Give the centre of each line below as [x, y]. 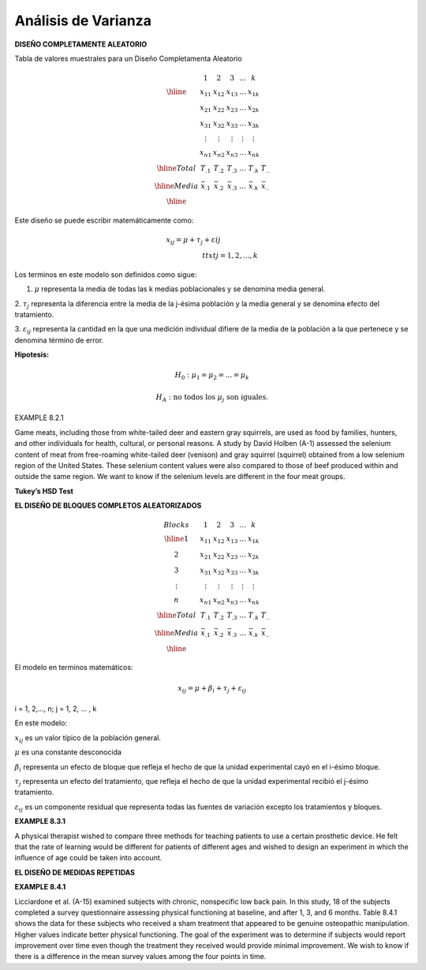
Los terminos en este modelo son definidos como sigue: [106, 274]
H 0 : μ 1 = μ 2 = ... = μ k [212, 376]
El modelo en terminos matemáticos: [74, 668]
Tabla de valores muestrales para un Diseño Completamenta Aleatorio [128, 58]
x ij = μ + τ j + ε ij [193, 241]
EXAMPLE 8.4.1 [40, 887]
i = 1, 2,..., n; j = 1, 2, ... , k [56, 709]
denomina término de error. [59, 340]
